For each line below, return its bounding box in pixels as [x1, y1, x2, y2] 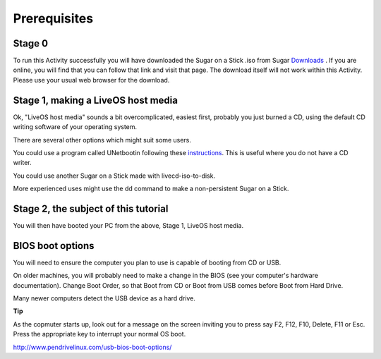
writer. [13, 159, 32, 167]
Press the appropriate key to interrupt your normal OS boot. [13, 330, 186, 339]
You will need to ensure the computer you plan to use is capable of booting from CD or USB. [13, 258, 282, 267]
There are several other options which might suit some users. [13, 135, 192, 144]
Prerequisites [13, 11, 94, 26]
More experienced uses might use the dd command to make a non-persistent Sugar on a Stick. [13, 184, 289, 193]
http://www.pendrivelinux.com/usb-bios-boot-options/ [13, 343, 172, 351]
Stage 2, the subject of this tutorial [13, 202, 169, 214]
